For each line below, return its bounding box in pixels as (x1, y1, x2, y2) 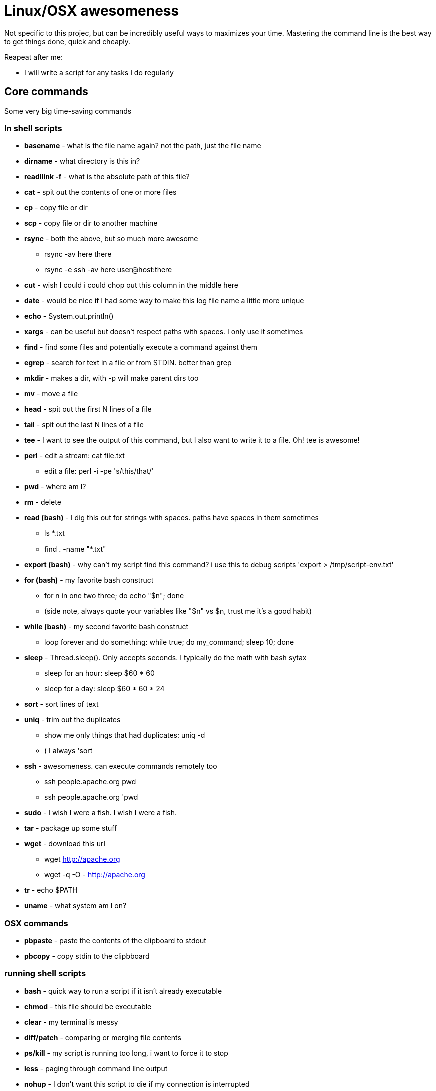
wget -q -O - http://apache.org (44, 870, 145, 879)
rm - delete (24, 498, 61, 507)
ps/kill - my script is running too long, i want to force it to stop (24, 1048, 228, 1057)
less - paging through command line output (24, 1064, 168, 1073)
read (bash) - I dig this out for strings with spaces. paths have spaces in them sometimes (24, 513, 319, 522)
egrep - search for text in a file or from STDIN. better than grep (24, 358, 232, 367)
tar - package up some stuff (24, 824, 117, 833)
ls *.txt (44, 529, 65, 538)
